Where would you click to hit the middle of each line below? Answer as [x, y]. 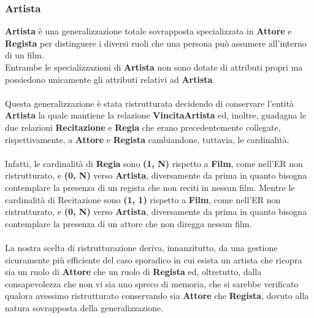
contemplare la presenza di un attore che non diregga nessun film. [128, 223]
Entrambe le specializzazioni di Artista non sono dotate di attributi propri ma [154, 67]
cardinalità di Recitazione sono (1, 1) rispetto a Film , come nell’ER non [143, 199]
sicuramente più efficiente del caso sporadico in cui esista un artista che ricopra [154, 259]
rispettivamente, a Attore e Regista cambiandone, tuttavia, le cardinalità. [147, 139]
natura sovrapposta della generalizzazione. [84, 307]
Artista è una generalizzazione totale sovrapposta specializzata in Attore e [148, 31]
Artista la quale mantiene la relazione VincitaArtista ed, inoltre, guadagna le [156, 115]
